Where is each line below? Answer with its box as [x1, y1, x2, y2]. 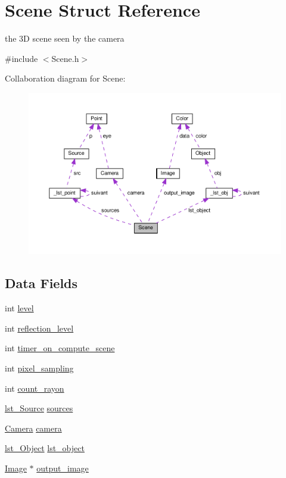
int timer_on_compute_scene [5, 342, 115, 354]
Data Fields [5, 274, 78, 292]
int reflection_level [5, 321, 74, 334]
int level [5, 302, 34, 314]
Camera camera [5, 421, 62, 434]
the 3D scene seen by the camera [5, 32, 125, 45]
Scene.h [51, 52, 79, 64]
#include [5, 52, 38, 64]
